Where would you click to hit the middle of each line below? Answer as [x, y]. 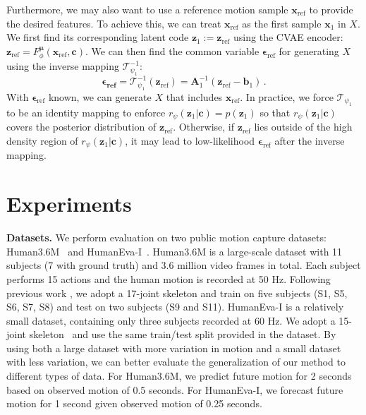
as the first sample [282, 23]
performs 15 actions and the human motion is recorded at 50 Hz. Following [169, 278]
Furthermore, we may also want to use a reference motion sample [147, 9]
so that [275, 112]
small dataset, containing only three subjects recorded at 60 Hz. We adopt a [171, 320]
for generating [309, 50]
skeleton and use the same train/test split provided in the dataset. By [183, 334]
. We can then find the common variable [172, 50]
